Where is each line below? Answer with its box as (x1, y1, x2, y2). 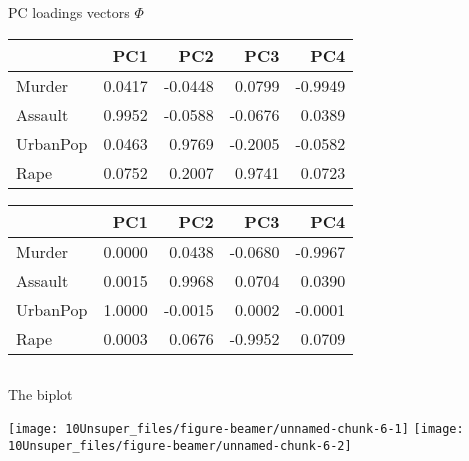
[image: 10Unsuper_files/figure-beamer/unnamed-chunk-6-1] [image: (8, 422, 464, 437)
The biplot (8, 383, 73, 404)
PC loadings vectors (8, 2, 130, 22)
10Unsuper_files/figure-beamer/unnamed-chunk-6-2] (8, 438, 352, 453)
